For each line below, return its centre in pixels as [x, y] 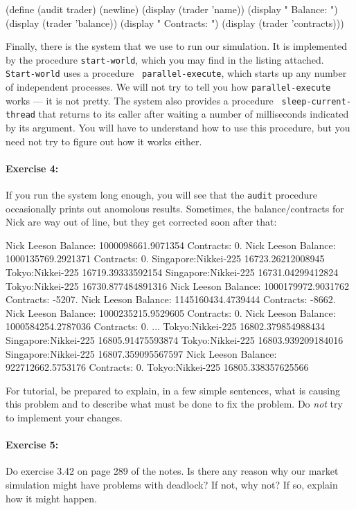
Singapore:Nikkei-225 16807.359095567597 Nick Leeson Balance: [141, 353]
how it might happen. [51, 498]
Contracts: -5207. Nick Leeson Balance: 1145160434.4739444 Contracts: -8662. [171, 299]
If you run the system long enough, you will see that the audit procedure [161, 195]
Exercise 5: [32, 445]
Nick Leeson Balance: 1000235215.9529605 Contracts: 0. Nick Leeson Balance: [171, 312]
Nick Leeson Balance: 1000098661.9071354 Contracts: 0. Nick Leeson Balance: [171, 245]
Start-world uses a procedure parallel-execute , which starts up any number [176, 73]
